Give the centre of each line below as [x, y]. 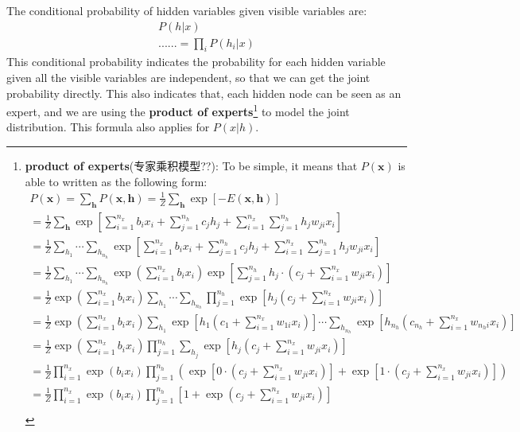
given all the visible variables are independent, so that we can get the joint [188, 78]
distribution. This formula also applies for [108, 127]
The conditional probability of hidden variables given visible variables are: [187, 10]
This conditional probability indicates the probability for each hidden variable [196, 62]
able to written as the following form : [116, 181]
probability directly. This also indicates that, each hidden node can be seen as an [204, 93]
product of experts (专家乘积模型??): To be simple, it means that [191, 166]
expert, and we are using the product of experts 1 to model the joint [178, 110]
